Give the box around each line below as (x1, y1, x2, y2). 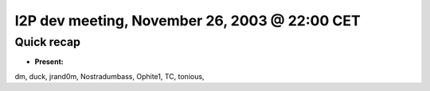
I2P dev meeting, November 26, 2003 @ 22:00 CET (14, 12, 362, 29)
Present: (34, 57, 64, 66)
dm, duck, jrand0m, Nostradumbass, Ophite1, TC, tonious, (14, 71, 205, 81)
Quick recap (14, 35, 81, 49)
